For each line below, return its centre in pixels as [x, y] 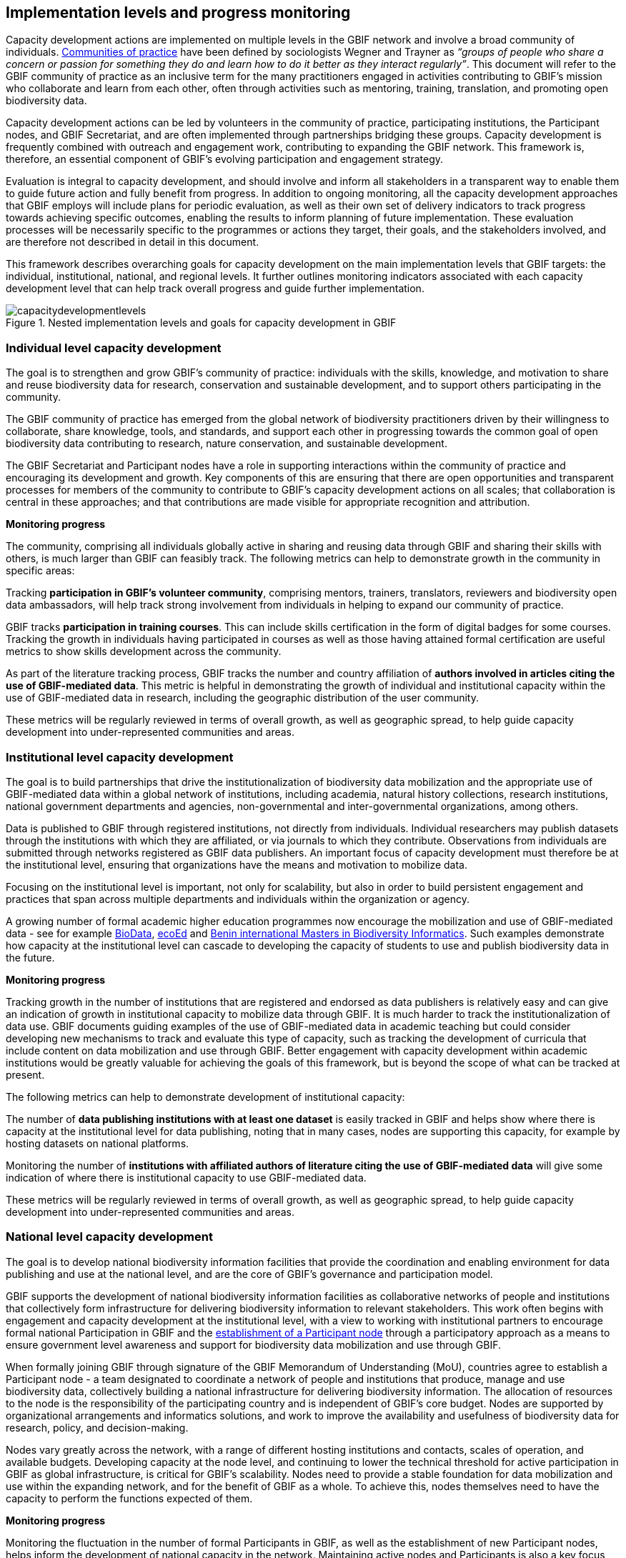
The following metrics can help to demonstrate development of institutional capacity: [205, 1097]
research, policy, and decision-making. [97, 1427]
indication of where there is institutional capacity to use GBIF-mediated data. [186, 1177]
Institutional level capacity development [120, 757]
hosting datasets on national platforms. [98, 1143]
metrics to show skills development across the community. [144, 651]
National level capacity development [109, 1237]
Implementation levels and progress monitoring [178, 13]
